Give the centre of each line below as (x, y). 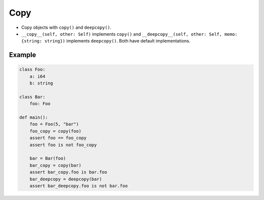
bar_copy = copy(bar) (55, 165)
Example (22, 55)
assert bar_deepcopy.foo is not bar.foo (79, 186)
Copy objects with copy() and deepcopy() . (66, 27)
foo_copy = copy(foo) (55, 131)
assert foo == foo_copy (58, 138)
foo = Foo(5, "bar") (54, 124)
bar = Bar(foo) (48, 158)
